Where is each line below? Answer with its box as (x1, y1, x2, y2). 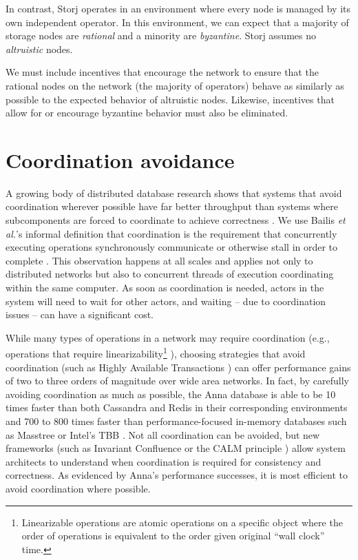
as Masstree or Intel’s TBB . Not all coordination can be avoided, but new (6, 427, 320, 442)
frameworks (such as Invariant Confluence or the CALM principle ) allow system (6, 441, 346, 455)
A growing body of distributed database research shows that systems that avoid (6, 185, 342, 200)
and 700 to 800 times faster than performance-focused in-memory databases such (6, 414, 347, 428)
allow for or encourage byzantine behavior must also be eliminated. (6, 105, 288, 120)
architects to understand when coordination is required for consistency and (6, 454, 322, 468)
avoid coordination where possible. (6, 481, 151, 495)
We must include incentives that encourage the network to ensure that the (6, 65, 319, 79)
